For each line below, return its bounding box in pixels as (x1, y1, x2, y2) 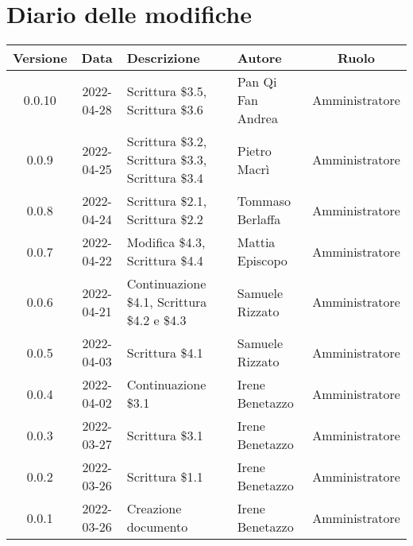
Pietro (237, 141, 272, 160)
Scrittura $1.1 (126, 467, 203, 486)
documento (126, 517, 188, 536)
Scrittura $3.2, (126, 132, 207, 151)
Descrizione (126, 48, 200, 68)
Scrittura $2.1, (126, 192, 207, 211)
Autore (237, 48, 282, 68)
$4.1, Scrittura (126, 292, 207, 312)
